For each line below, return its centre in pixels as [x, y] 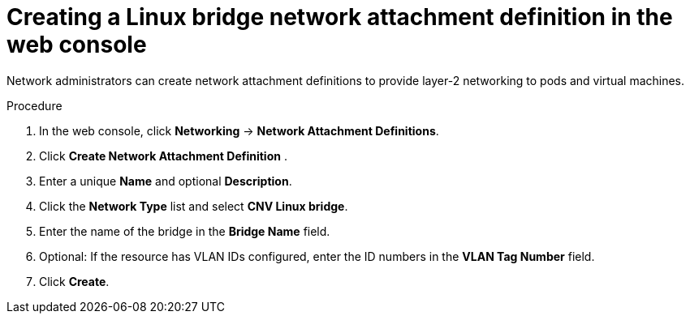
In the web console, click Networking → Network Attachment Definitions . [239, 130]
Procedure [34, 105]
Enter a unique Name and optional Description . [166, 181]
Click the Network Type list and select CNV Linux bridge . [194, 206]
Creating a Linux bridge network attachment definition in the [340, 17]
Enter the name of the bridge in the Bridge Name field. [185, 231]
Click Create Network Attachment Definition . [163, 156]
